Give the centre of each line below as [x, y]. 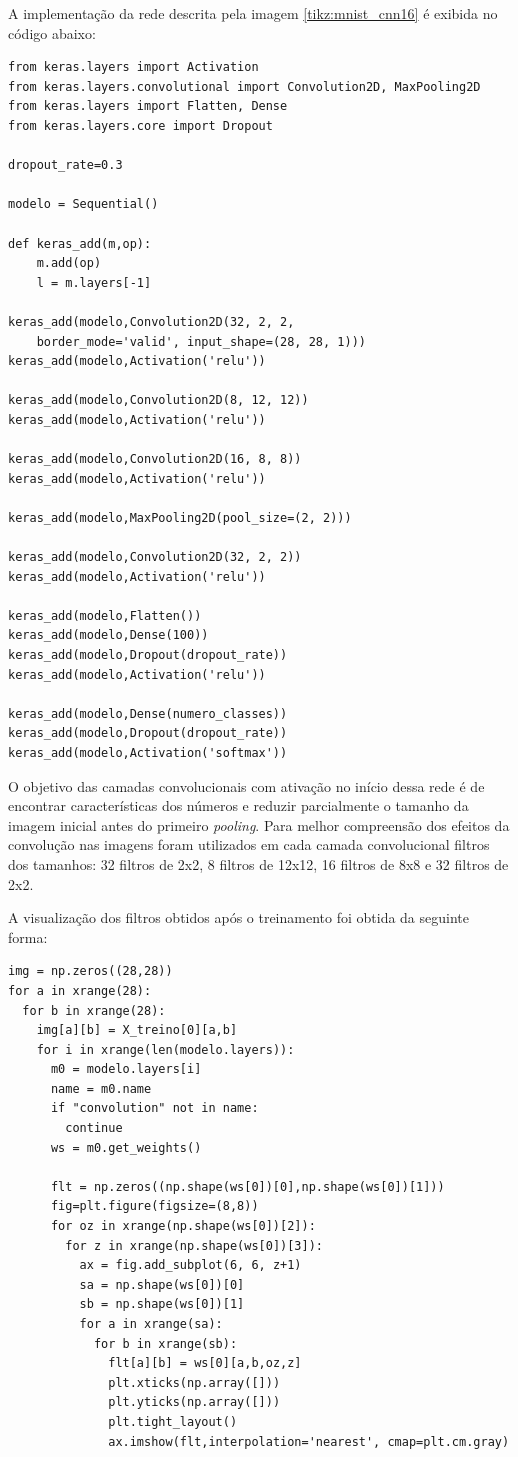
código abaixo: [52, 32]
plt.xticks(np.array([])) [194, 1382]
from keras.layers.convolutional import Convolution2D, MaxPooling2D [244, 86]
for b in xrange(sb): [165, 1343]
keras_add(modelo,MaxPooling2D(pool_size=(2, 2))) [180, 517]
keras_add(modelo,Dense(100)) [108, 635]
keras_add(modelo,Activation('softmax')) [148, 752]
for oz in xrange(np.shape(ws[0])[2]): [183, 1226]
